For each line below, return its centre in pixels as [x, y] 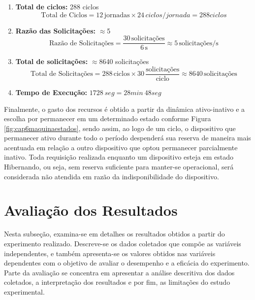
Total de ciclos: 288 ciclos [57, 6]
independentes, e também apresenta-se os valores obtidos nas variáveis [110, 253]
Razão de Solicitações [81, 43]
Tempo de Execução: [51, 92]
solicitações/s [199, 43]
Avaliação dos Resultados [91, 210]
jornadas [117, 15]
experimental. [24, 291]
